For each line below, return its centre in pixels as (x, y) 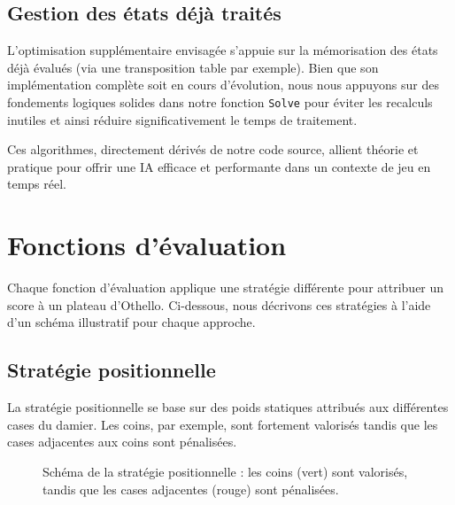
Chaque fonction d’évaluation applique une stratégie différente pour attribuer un (226, 287)
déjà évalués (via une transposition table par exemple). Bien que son (193, 67)
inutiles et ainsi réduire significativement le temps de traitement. (182, 119)
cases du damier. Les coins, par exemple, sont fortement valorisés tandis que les (223, 424)
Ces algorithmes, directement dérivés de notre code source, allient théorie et (213, 149)
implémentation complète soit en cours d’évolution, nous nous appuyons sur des (223, 85)
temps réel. (37, 184)
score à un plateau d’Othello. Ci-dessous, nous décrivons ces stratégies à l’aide (219, 304)
